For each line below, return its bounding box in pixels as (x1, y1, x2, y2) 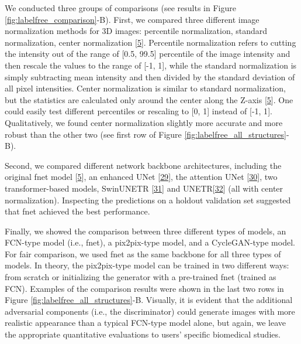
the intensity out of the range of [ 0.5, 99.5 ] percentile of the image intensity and (5, 47, 290, 60)
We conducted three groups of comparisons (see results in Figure (5, 2, 236, 13)
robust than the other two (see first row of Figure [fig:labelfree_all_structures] (5, 128, 286, 140)
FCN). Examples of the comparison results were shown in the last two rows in (5, 282, 284, 294)
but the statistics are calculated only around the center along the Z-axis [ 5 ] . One (5, 93, 293, 105)
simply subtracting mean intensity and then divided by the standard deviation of (5, 70, 295, 83)
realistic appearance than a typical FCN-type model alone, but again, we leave (5, 316, 286, 329)
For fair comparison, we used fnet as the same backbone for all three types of (5, 247, 281, 260)
